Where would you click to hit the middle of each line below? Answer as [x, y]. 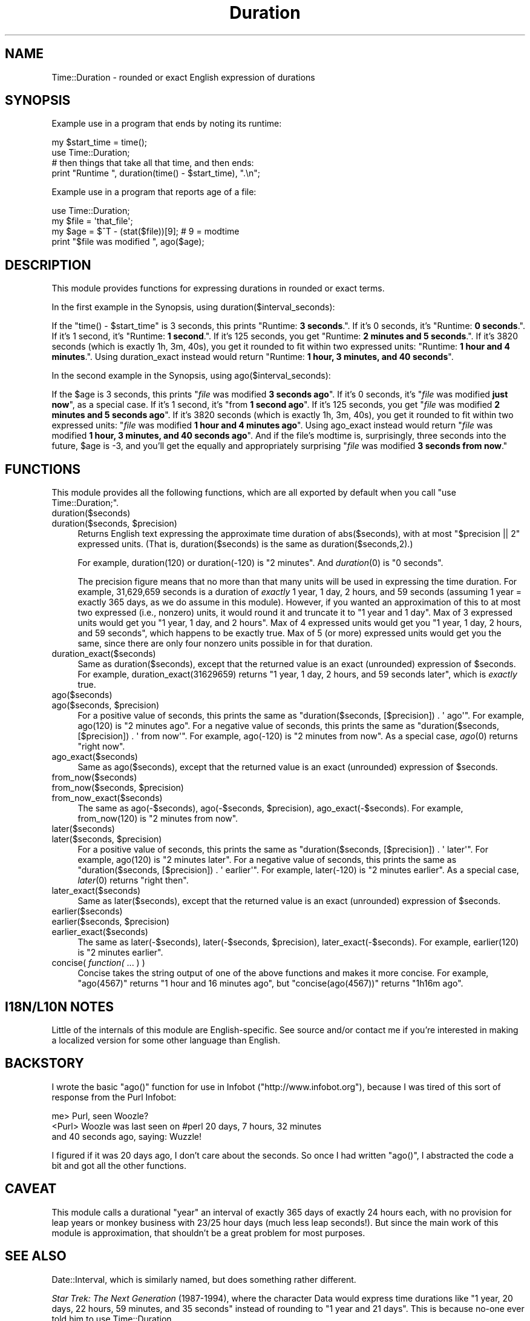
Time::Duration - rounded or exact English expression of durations [183, 77]
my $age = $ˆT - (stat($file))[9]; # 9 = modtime [146, 231]
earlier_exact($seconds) [100, 932]
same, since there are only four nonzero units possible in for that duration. [225, 644]
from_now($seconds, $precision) [118, 788]
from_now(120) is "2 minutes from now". [158, 819]
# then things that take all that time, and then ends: [153, 163]
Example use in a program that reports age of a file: [154, 192]
